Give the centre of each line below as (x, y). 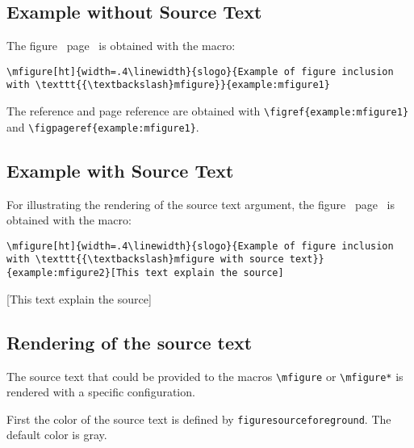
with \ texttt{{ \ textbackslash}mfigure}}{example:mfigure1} (168, 85)
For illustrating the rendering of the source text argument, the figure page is (201, 204)
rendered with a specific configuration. (101, 392)
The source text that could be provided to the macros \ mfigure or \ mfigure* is (205, 376)
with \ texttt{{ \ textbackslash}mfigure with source (145, 260)
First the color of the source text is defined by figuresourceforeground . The (199, 419)
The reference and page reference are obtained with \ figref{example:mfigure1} (208, 111)
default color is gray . (57, 435)
